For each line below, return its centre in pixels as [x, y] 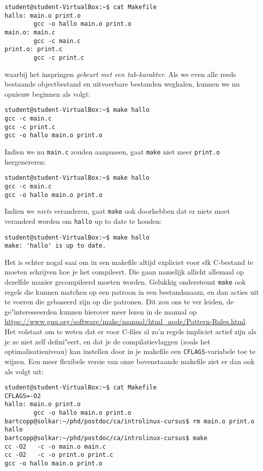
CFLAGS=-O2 [23, 396]
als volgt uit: [24, 371]
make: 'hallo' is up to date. [55, 246]
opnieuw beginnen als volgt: [48, 93]
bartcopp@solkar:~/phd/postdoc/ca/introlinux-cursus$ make [106, 438]
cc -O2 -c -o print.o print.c [59, 455]
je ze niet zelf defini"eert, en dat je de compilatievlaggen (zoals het [107, 341]
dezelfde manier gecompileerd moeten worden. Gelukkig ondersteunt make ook [125, 282]
